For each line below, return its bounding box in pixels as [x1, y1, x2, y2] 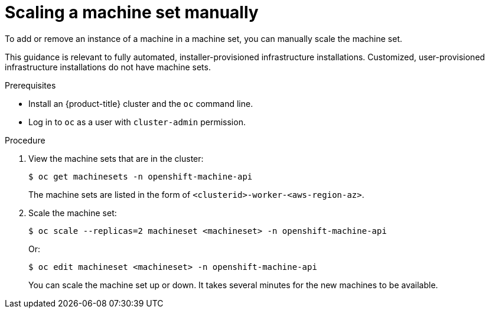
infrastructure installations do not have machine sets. [5, 61, 211, 72]
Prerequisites [5, 80, 56, 90]
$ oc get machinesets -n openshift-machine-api [28, 171, 253, 181]
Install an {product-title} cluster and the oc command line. [28, 98, 253, 109]
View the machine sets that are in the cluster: [28, 153, 204, 164]
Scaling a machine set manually [5, 2, 259, 22]
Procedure [5, 135, 45, 145]
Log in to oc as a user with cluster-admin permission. [28, 116, 246, 127]
